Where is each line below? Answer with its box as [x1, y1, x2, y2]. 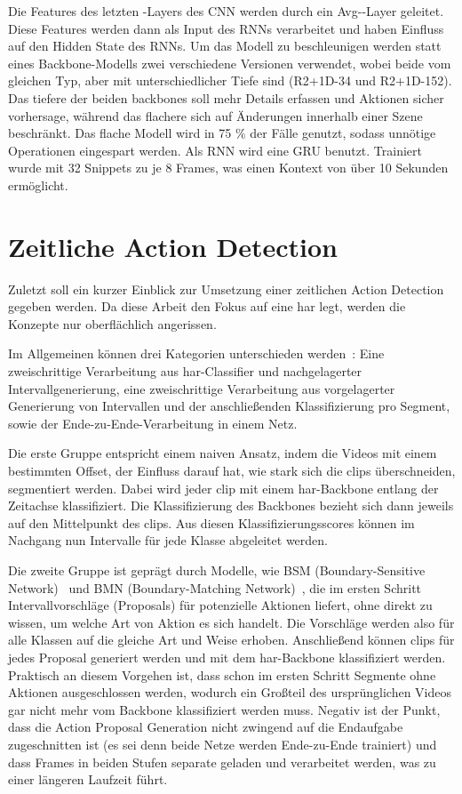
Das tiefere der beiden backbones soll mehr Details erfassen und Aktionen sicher [8, 88, 444, 107]
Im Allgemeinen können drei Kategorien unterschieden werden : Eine [8, 344, 385, 363]
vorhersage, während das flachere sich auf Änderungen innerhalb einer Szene [8, 106, 423, 124]
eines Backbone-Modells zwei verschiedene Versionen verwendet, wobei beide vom [8, 53, 451, 72]
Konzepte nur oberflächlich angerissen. [8, 314, 217, 333]
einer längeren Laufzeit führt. [8, 770, 168, 789]
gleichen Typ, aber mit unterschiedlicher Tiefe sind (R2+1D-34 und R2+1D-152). [8, 71, 452, 90]
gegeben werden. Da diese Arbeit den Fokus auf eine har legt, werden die [8, 297, 406, 316]
